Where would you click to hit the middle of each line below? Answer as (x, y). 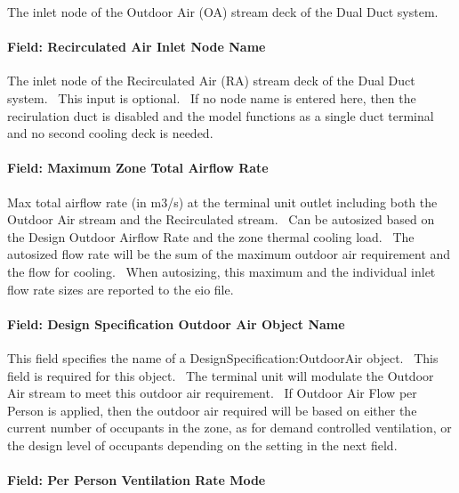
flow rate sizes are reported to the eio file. (121, 289)
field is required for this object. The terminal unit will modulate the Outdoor (221, 375)
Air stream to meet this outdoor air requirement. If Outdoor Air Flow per (212, 393)
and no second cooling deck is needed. (110, 133)
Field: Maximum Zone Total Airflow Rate (138, 168)
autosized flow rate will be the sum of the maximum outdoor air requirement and (229, 254)
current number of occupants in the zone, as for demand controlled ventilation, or (229, 428)
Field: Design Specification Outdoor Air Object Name (176, 323)
